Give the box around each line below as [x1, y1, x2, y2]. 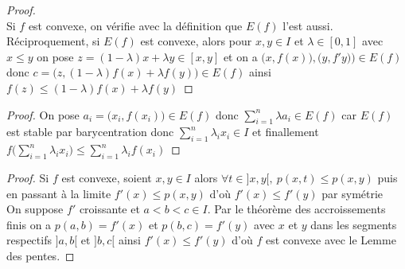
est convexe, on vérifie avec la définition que [28, 17, 243, 33]
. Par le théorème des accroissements [207, 201, 386, 217]
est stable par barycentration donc [6, 123, 174, 140]
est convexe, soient [61, 169, 152, 185]
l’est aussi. [282, 17, 333, 33]
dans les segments [310, 216, 397, 232]
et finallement [252, 123, 319, 140]
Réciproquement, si [6, 33, 100, 49]
